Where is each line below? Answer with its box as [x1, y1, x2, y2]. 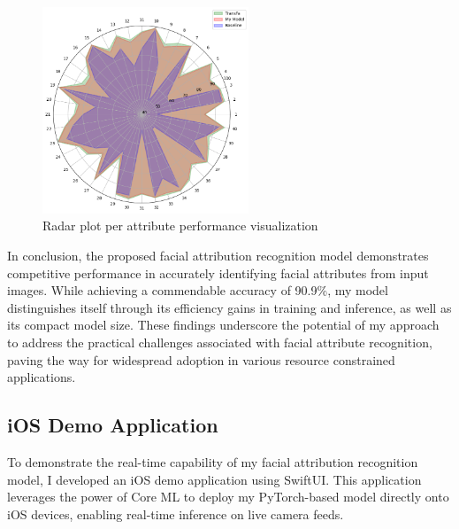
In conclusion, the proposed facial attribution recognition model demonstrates [7, 246, 429, 265]
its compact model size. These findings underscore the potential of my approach [7, 315, 440, 334]
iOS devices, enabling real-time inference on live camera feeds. [7, 504, 344, 523]
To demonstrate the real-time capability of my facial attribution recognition [7, 453, 418, 471]
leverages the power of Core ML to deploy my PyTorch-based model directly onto [7, 487, 449, 506]
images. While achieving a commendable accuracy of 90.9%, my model [7, 281, 388, 300]
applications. [7, 368, 76, 386]
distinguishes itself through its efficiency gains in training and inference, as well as [7, 298, 452, 316]
